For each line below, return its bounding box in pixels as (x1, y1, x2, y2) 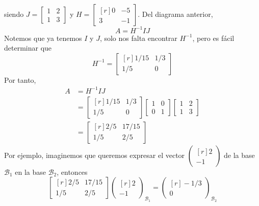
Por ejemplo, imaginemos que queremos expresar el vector (4, 149, 185, 160)
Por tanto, (4, 74, 36, 85)
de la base (224, 149, 255, 160)
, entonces (57, 166, 88, 177)
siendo (4, 9, 24, 19)
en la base (15, 166, 46, 177)
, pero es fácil (192, 32, 235, 43)
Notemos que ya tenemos (4, 32, 82, 43)
